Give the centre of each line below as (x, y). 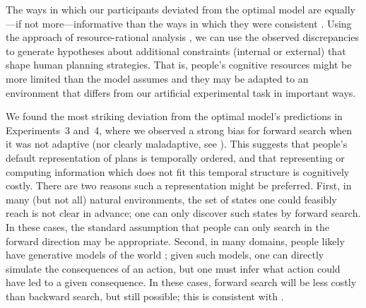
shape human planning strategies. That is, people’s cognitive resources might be (179, 65)
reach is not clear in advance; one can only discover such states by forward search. (183, 213)
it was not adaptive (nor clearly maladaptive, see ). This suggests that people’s (177, 144)
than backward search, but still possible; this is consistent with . (145, 296)
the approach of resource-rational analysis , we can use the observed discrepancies (183, 37)
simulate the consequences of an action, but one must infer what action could (173, 268)
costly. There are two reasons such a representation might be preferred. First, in (179, 185)
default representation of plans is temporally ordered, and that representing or (175, 157)
